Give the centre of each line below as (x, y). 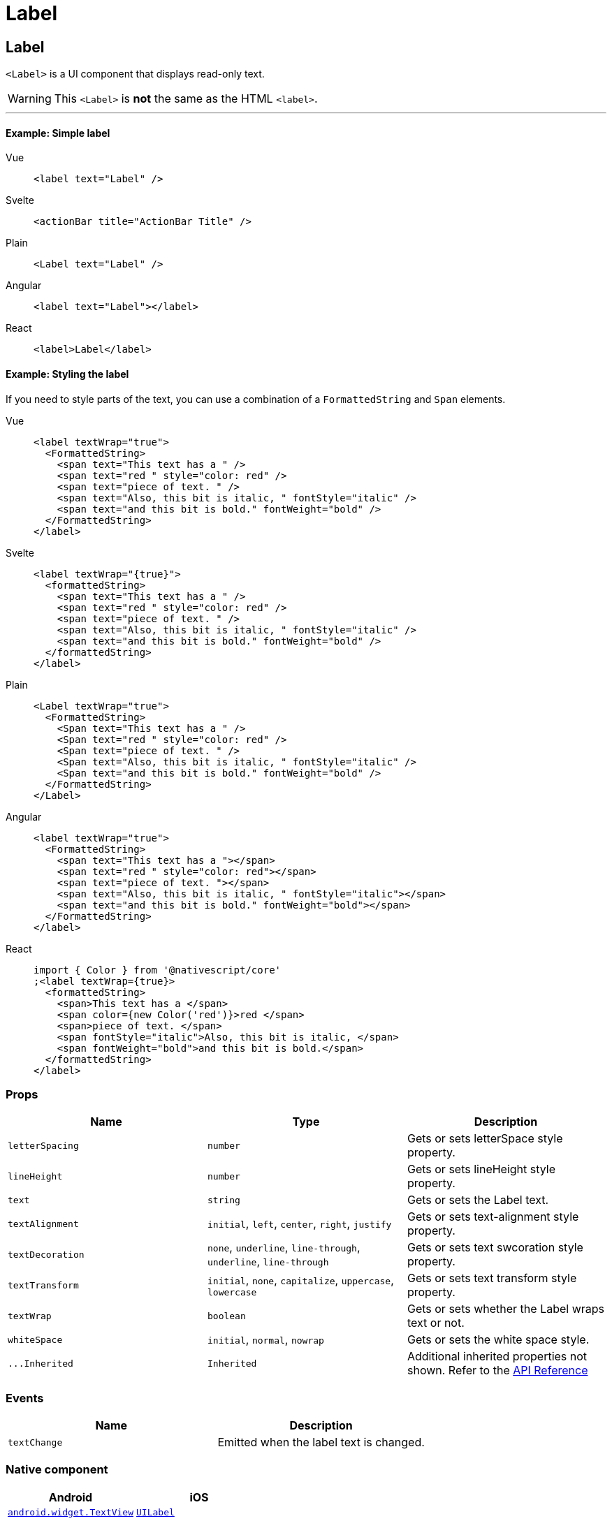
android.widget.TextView (71, 1512)
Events (25, 1398)
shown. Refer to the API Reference (497, 1371)
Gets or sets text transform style (492, 1278)
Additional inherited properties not (497, 1357)
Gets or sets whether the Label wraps (505, 1309)
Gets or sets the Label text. (478, 1200)
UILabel (155, 1512)
